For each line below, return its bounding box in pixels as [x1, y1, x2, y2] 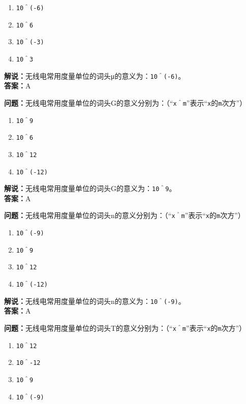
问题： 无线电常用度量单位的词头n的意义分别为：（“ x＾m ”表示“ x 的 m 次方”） [4, 210, 245, 221]
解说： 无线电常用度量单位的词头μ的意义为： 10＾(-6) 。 [4, 70, 186, 81]
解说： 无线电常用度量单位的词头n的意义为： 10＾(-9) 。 [4, 295, 186, 306]
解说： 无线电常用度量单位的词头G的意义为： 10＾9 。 [4, 183, 176, 194]
